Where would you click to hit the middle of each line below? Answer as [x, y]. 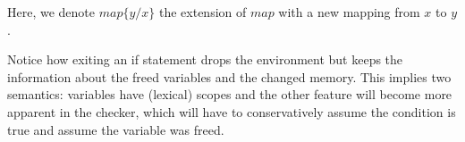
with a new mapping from [349, 12]
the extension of [203, 12]
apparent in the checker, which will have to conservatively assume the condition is [232, 111]
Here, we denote [51, 12]
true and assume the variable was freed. [116, 129]
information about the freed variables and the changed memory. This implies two [229, 76]
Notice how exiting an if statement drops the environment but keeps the [205, 59]
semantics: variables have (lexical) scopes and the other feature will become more [230, 94]
